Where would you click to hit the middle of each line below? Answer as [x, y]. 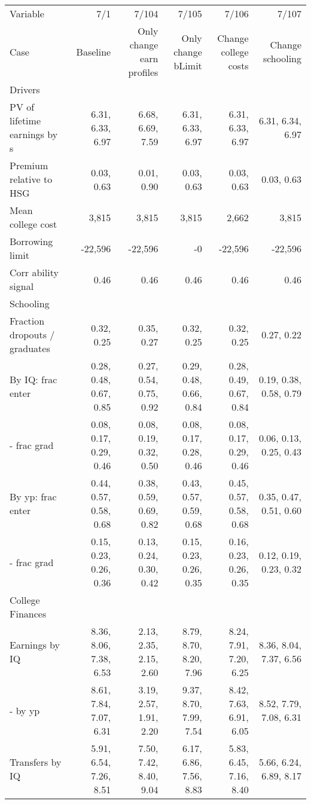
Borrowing [31, 241]
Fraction [27, 321]
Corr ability [34, 272]
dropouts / [32, 334]
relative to [31, 179]
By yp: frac [33, 496]
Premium [29, 165]
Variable [27, 13]
